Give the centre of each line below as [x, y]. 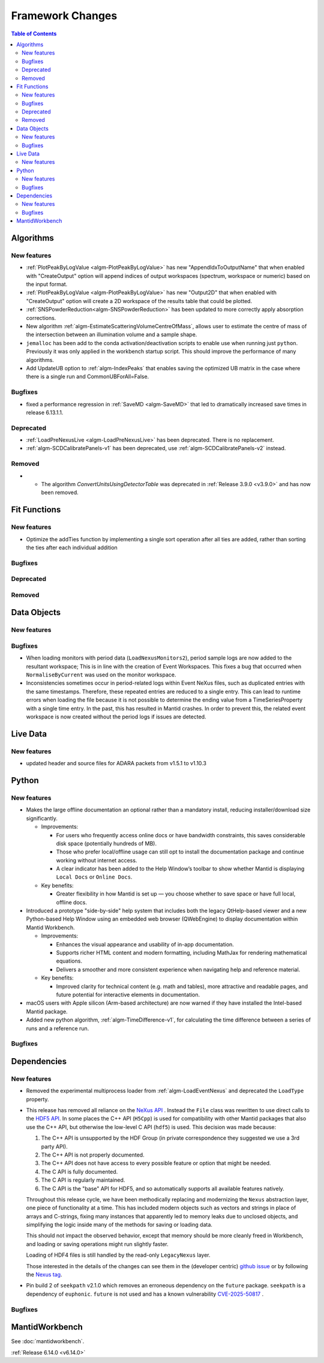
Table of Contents [34, 34]
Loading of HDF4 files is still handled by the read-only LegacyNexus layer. [118, 1255]
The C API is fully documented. [79, 1172]
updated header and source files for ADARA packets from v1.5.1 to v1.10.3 [116, 763]
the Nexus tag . [44, 1275]
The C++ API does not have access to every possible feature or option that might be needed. [156, 1163]
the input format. [47, 284]
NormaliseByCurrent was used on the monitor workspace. [101, 675]
